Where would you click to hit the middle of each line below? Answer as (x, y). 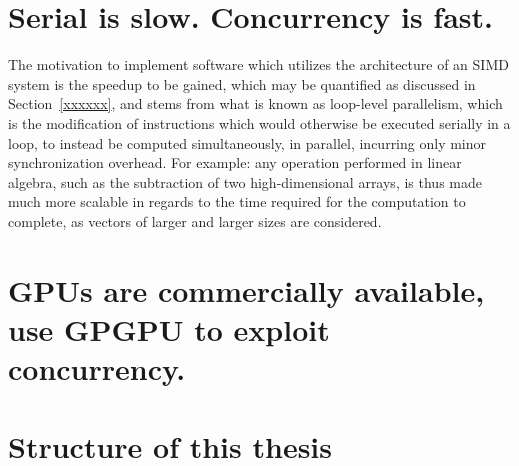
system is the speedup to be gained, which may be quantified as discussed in (242, 83)
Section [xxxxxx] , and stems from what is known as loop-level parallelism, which (255, 103)
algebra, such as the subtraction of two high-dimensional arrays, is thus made (245, 181)
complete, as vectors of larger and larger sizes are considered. (195, 220)
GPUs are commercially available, (246, 289)
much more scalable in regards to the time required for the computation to (237, 201)
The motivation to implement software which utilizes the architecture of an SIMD (258, 64)
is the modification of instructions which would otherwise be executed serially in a (259, 122)
